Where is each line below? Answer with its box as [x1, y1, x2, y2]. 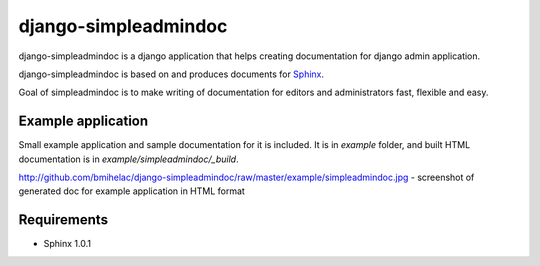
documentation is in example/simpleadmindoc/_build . [18, 153, 239, 165]
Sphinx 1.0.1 [43, 238, 92, 250]
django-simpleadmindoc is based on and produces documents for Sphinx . [18, 68, 325, 80]
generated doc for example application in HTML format [18, 185, 245, 197]
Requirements [18, 211, 109, 229]
